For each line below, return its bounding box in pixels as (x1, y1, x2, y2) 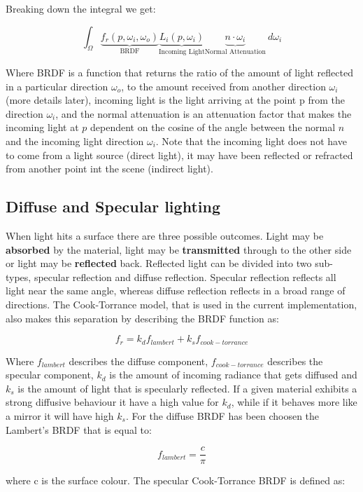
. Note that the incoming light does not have (155, 134, 347, 148)
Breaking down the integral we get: (6, 1, 156, 15)
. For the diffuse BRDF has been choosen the (125, 408, 320, 423)
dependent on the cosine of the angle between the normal (90, 120, 336, 135)
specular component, (6, 367, 94, 382)
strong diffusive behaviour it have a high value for (6, 395, 219, 409)
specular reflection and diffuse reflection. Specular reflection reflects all (34, 269, 336, 284)
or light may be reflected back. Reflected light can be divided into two (6, 256, 312, 271)
